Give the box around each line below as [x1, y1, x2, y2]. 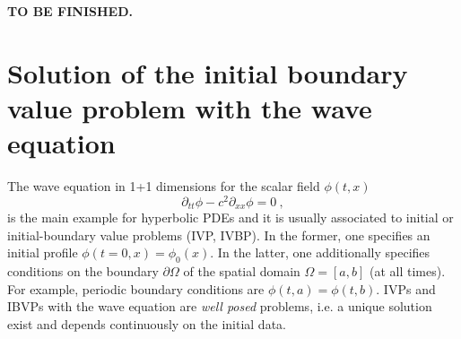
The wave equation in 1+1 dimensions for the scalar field [7, 177, 320, 196]
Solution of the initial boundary [7, 54, 408, 91]
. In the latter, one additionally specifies [210, 243, 431, 262]
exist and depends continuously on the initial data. [7, 314, 286, 333]
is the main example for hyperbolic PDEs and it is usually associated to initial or [7, 208, 454, 227]
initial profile [7, 243, 78, 262]
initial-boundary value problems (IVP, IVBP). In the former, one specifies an [7, 225, 431, 244]
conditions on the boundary [7, 262, 159, 281]
